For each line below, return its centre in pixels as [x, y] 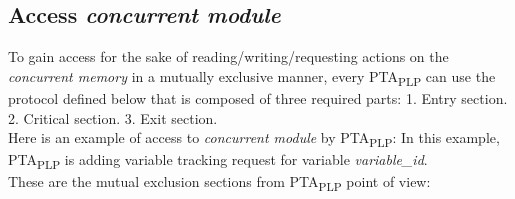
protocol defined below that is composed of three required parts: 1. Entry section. [258, 97]
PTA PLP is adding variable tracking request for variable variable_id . [218, 161]
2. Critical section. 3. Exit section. [113, 117]
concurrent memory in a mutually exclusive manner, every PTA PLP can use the [252, 77]
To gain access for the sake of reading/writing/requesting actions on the [228, 56]
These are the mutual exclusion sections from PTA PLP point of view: [219, 183]
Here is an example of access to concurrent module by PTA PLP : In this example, [254, 138]
